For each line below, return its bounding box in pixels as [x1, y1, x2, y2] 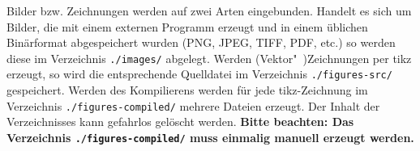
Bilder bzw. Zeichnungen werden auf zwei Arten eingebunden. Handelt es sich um [6, 2, 412, 19]
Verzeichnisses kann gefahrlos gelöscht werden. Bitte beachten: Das [6, 113, 354, 130]
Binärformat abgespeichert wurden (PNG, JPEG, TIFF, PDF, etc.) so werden [6, 34, 396, 51]
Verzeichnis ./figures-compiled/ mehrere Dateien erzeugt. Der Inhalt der [6, 97, 380, 114]
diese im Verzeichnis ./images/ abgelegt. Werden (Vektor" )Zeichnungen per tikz [6, 49, 412, 66]
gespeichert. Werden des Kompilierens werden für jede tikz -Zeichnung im [6, 82, 368, 99]
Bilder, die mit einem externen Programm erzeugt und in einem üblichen [6, 18, 368, 35]
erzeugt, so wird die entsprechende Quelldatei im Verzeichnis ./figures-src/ [6, 65, 392, 82]
